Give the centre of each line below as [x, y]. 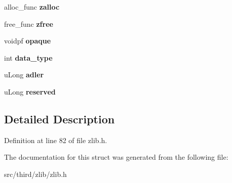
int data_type [28, 57]
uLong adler [24, 75]
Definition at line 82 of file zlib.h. [56, 140]
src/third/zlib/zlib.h [35, 174]
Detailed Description [60, 119]
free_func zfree [29, 24]
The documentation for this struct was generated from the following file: [116, 157]
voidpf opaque [28, 41]
